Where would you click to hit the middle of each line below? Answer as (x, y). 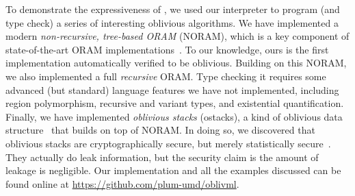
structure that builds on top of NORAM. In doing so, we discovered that (160, 130)
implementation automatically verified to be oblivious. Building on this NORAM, (176, 63)
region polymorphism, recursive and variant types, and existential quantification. (175, 103)
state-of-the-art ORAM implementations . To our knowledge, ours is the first (167, 49)
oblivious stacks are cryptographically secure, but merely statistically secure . (168, 143)
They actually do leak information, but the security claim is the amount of (162, 157)
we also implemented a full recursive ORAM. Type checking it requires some (166, 76)
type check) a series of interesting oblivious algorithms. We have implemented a (172, 22)
